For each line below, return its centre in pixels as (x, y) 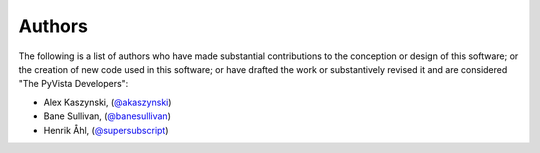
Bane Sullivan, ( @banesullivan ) (107, 116)
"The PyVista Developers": (73, 84)
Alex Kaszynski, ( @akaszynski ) (107, 102)
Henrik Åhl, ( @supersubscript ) (106, 130)
